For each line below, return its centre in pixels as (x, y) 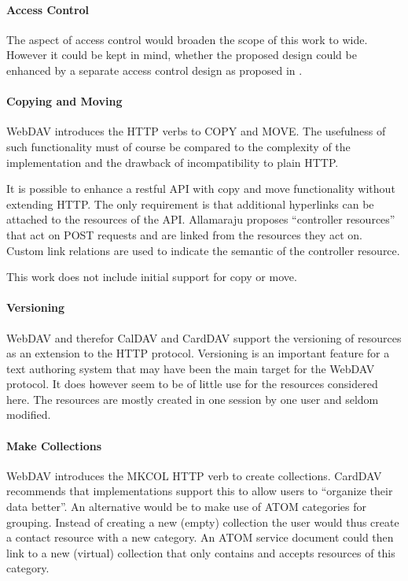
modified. (29, 414)
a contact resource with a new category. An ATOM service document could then (200, 537)
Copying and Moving (64, 101)
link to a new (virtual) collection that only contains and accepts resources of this (201, 552)
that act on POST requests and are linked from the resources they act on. (184, 234)
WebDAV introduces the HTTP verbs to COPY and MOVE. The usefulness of (196, 131)
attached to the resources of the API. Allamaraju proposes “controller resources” (201, 219)
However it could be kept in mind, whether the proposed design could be (182, 55)
